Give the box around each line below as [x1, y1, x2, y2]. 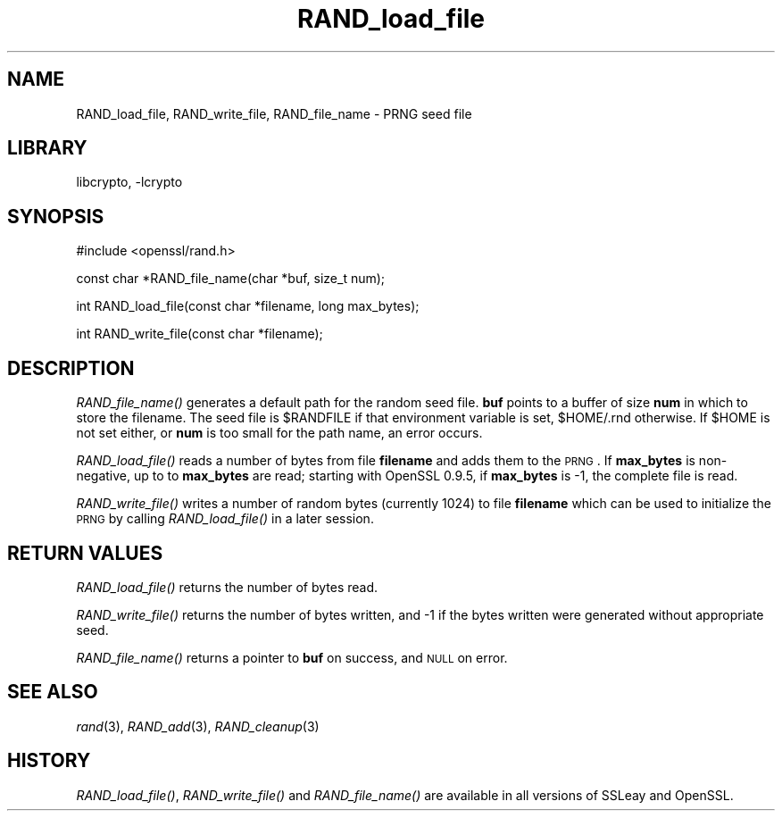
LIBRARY [7, 137, 87, 160]
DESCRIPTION [7, 356, 135, 380]
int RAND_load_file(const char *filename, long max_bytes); [76, 298, 420, 314]
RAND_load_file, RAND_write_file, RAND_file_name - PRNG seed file [76, 105, 472, 121]
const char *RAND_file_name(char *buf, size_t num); [76, 271, 386, 287]
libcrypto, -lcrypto [76, 174, 183, 190]
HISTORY [7, 749, 91, 772]
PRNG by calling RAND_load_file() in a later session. [76, 511, 374, 527]
